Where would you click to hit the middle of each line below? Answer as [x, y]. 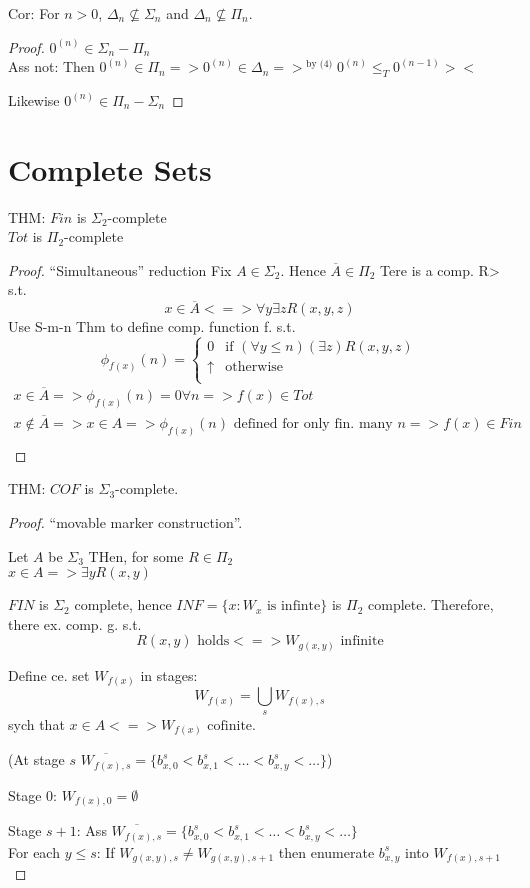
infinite [362, 641]
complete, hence [123, 604]
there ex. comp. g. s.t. [75, 623]
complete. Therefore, [431, 604]
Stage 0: [32, 794]
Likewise [34, 99]
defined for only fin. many [313, 423]
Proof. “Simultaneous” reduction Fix [120, 269]
